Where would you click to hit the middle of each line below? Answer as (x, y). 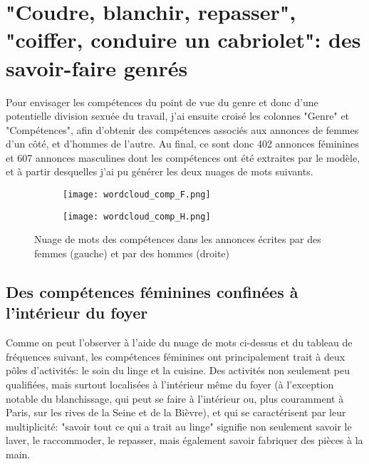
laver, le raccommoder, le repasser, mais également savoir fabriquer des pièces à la (184, 440)
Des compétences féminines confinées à (152, 291)
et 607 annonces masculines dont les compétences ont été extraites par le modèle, (183, 157)
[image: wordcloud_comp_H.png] (137, 216)
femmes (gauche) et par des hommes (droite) (132, 253)
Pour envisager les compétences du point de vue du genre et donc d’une (162, 102)
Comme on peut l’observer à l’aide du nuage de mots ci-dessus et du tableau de (179, 342)
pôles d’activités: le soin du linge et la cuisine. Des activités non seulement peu (178, 370)
